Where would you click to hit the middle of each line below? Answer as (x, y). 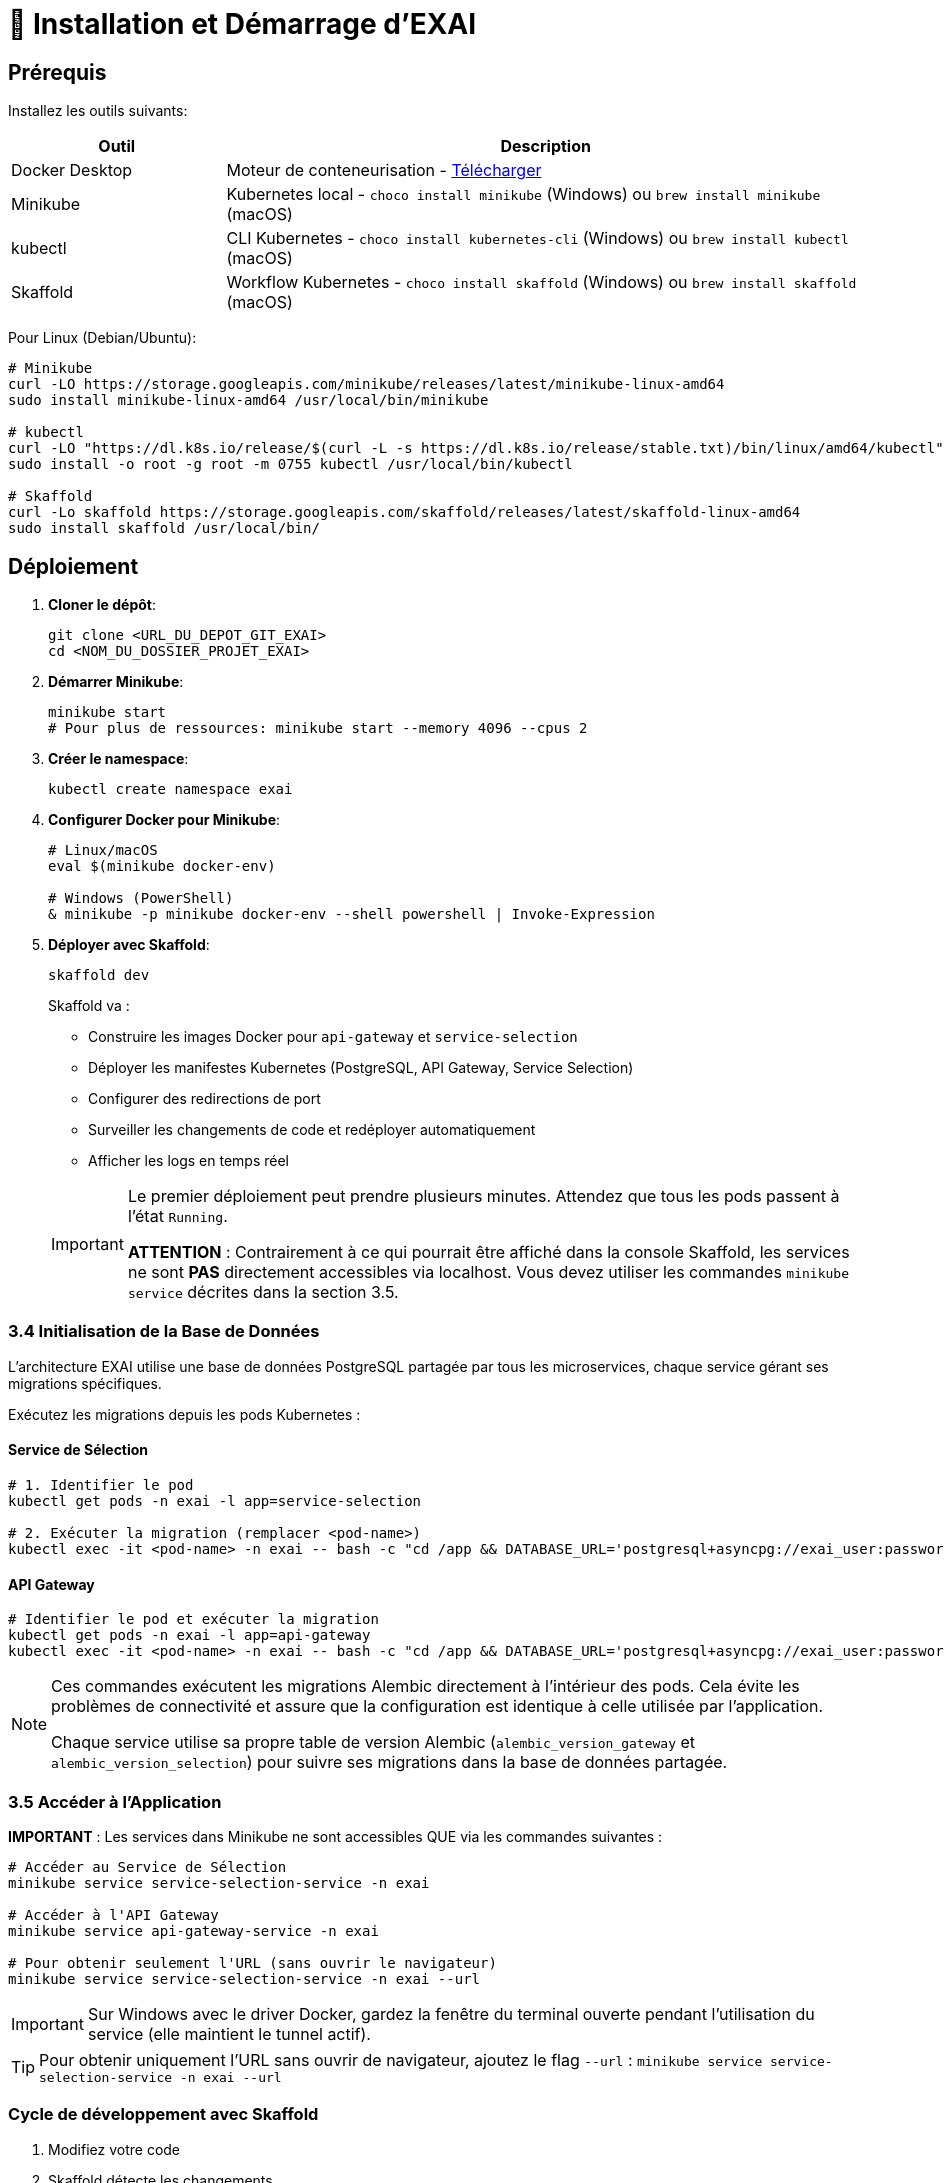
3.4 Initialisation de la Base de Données (164, 1331)
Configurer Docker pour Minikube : (164, 820)
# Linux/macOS (103, 850)
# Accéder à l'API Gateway (113, 1914)
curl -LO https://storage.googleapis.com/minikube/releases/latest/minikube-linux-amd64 (366, 384)
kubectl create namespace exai (170, 789)
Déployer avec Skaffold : (129, 945)
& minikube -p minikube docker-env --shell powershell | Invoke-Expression (351, 914)
